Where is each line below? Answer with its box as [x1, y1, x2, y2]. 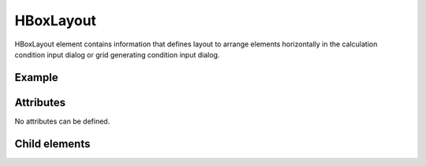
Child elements [14, 137, 91, 150]
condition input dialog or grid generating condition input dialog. [14, 50, 220, 59]
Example [14, 71, 58, 84]
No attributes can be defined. [14, 116, 110, 126]
